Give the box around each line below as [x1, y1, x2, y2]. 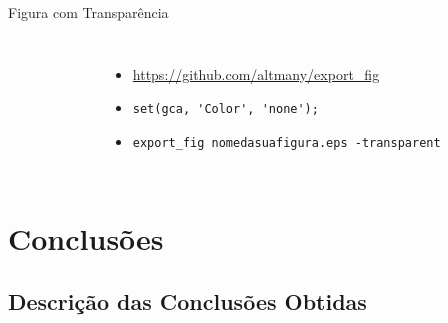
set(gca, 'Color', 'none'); [132, 102, 319, 117]
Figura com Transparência [8, 2, 169, 22]
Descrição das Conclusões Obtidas [8, 286, 367, 317]
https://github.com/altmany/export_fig [132, 63, 380, 84]
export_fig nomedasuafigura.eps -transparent [132, 135, 441, 150]
